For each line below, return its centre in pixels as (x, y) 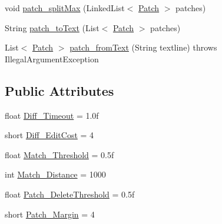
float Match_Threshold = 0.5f (59, 154)
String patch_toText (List (52, 27)
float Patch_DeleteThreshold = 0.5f (70, 194)
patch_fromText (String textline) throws (143, 47)
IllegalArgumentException (52, 58)
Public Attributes (59, 90)
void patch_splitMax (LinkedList (65, 8)
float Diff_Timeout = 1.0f (52, 115)
